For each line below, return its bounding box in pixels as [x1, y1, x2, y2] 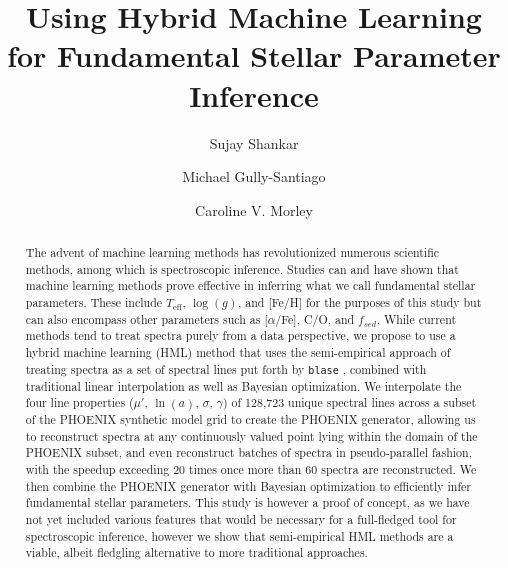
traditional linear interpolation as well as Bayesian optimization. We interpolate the [25, 377, 462, 394]
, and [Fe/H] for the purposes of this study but [238, 294, 482, 311]
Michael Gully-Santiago [182, 166, 326, 187]
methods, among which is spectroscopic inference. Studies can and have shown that [25, 260, 459, 277]
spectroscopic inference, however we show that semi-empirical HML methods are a [25, 527, 454, 544]
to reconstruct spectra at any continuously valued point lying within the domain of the [25, 427, 478, 444]
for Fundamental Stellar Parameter [7, 35, 501, 76]
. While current [376, 310, 457, 327]
